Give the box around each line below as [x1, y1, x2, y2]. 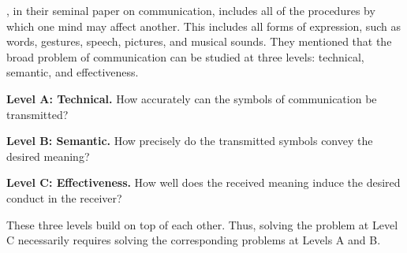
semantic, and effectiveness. [6, 64, 139, 80]
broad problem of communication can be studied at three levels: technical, [6, 48, 364, 65]
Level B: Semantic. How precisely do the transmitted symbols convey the [6, 132, 373, 149]
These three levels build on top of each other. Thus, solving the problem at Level [6, 216, 398, 233]
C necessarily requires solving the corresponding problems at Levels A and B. [6, 232, 381, 248]
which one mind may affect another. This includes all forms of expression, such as [6, 17, 401, 34]
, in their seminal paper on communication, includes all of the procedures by [6, 2, 375, 18]
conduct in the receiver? [6, 189, 122, 206]
